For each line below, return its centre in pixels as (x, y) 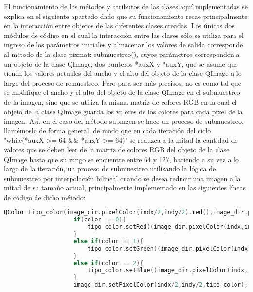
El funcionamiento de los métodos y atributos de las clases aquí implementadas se (126, 6)
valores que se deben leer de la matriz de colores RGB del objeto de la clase (117, 149)
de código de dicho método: (45, 197)
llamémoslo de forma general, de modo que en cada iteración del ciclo (108, 130)
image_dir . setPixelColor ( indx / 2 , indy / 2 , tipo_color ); (161, 285)
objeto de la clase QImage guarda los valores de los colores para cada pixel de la (123, 111)
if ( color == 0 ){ (100, 220)
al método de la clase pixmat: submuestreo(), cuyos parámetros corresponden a (122, 54)
